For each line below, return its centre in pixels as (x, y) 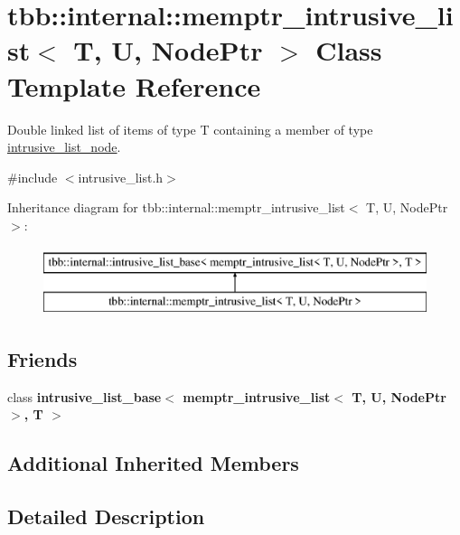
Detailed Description (106, 516)
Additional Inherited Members (153, 463)
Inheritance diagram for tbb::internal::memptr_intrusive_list (176, 207)
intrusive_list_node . (64, 147)
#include (33, 177)
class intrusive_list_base (84, 396)
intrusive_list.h (121, 177)
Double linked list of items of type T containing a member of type (190, 129)
